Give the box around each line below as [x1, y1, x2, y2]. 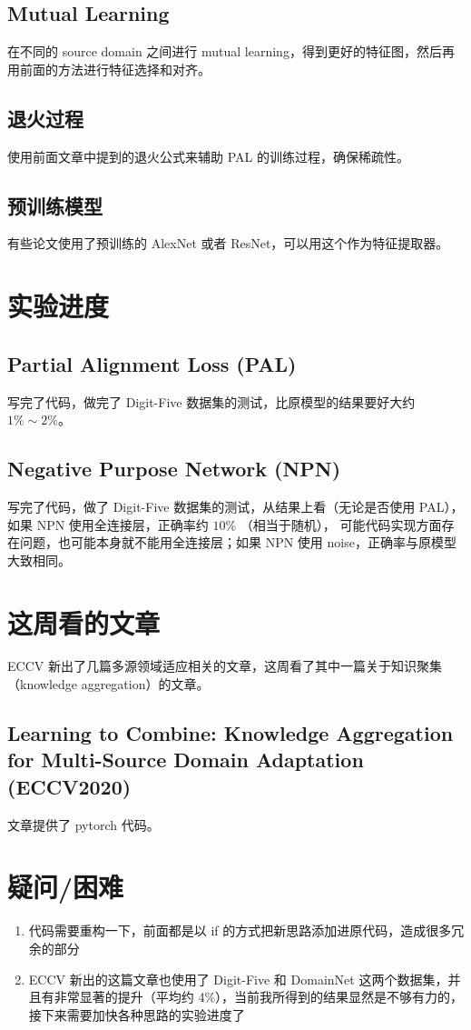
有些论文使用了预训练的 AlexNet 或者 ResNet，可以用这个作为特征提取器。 [7, 234, 449, 253]
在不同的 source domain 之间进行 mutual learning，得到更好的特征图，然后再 [7, 42, 455, 61]
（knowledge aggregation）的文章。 [7, 675, 210, 694]
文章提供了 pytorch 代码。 [7, 815, 160, 834]
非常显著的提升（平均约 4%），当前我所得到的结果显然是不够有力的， [54, 987, 464, 1006]
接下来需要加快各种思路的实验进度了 [28, 1005, 245, 1024]
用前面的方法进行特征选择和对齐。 [7, 59, 211, 78]
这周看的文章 [7, 604, 161, 641]
